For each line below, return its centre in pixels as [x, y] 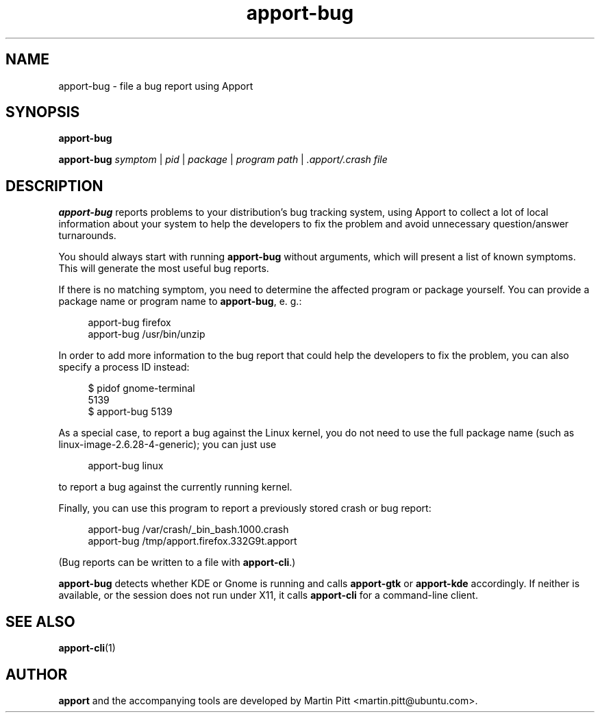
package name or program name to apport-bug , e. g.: [180, 301]
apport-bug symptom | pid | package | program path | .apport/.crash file [223, 160]
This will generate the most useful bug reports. [164, 269]
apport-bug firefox [129, 323]
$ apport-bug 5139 [130, 412]
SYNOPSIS [43, 112]
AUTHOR [37, 674]
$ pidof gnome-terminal [141, 388]
